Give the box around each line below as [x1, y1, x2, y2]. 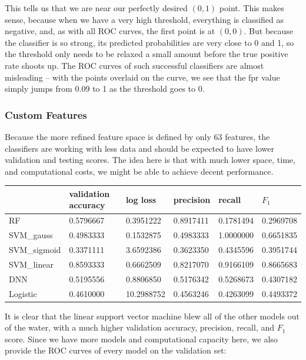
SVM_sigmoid [9, 243, 61, 255]
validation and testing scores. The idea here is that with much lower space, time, [5, 154, 295, 166]
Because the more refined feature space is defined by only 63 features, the [5, 130, 270, 142]
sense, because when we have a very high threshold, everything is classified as [5, 13, 284, 25]
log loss [125, 193, 157, 205]
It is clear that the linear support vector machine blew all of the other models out [5, 309, 300, 322]
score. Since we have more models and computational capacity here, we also [5, 332, 278, 345]
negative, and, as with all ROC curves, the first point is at [5, 25, 215, 37]
